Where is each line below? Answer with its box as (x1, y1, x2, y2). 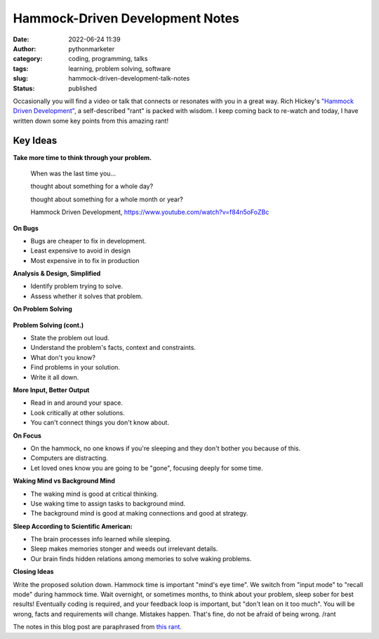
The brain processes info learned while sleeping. (30, 535, 172, 544)
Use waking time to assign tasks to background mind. (30, 499, 186, 508)
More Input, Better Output (13, 386, 90, 394)
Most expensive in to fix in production (30, 256, 140, 264)
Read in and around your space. (30, 398, 123, 407)
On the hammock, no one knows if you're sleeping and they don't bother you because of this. (30, 444, 301, 452)
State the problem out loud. (30, 334, 110, 342)
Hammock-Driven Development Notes (13, 11, 240, 26)
